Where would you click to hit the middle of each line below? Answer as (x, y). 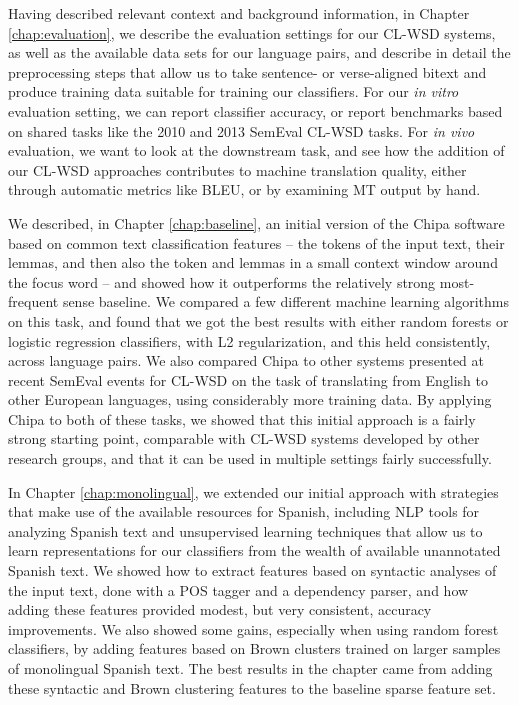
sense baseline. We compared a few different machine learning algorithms (285, 301)
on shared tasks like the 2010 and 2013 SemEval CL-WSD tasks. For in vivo (241, 130)
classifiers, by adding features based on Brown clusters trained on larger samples (254, 648)
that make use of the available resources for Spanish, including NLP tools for (244, 511)
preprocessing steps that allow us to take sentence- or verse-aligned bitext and (247, 71)
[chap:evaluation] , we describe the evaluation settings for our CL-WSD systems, (252, 32)
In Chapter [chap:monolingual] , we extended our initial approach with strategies (253, 491)
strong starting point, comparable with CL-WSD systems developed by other (244, 438)
